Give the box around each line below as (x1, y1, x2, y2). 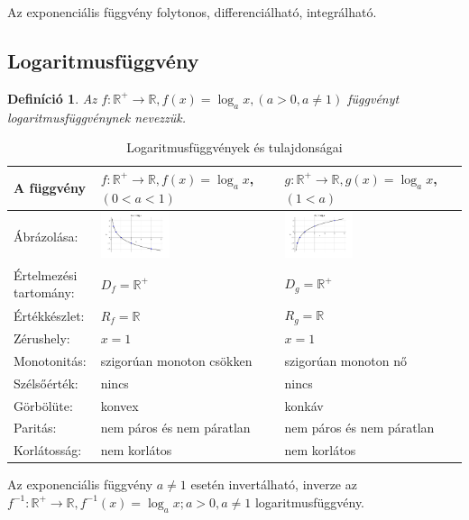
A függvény (14, 178, 86, 197)
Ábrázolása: (14, 227, 78, 246)
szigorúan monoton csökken (100, 351, 253, 369)
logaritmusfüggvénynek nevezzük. (7, 107, 187, 126)
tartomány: (14, 283, 75, 302)
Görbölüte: (14, 396, 73, 415)
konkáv (284, 396, 324, 415)
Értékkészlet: (14, 306, 85, 324)
